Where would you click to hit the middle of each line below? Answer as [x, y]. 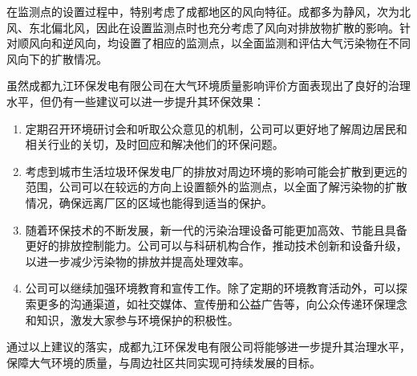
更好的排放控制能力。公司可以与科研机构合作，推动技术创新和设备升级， [216, 245]
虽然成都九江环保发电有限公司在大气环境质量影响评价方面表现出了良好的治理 [208, 86]
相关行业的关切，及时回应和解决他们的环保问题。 [154, 144]
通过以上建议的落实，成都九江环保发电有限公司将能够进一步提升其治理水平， [208, 347]
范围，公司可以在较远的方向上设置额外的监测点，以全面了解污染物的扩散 [216, 187]
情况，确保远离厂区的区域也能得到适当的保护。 [149, 202]
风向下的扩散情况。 [57, 58]
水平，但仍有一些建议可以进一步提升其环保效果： [136, 101]
